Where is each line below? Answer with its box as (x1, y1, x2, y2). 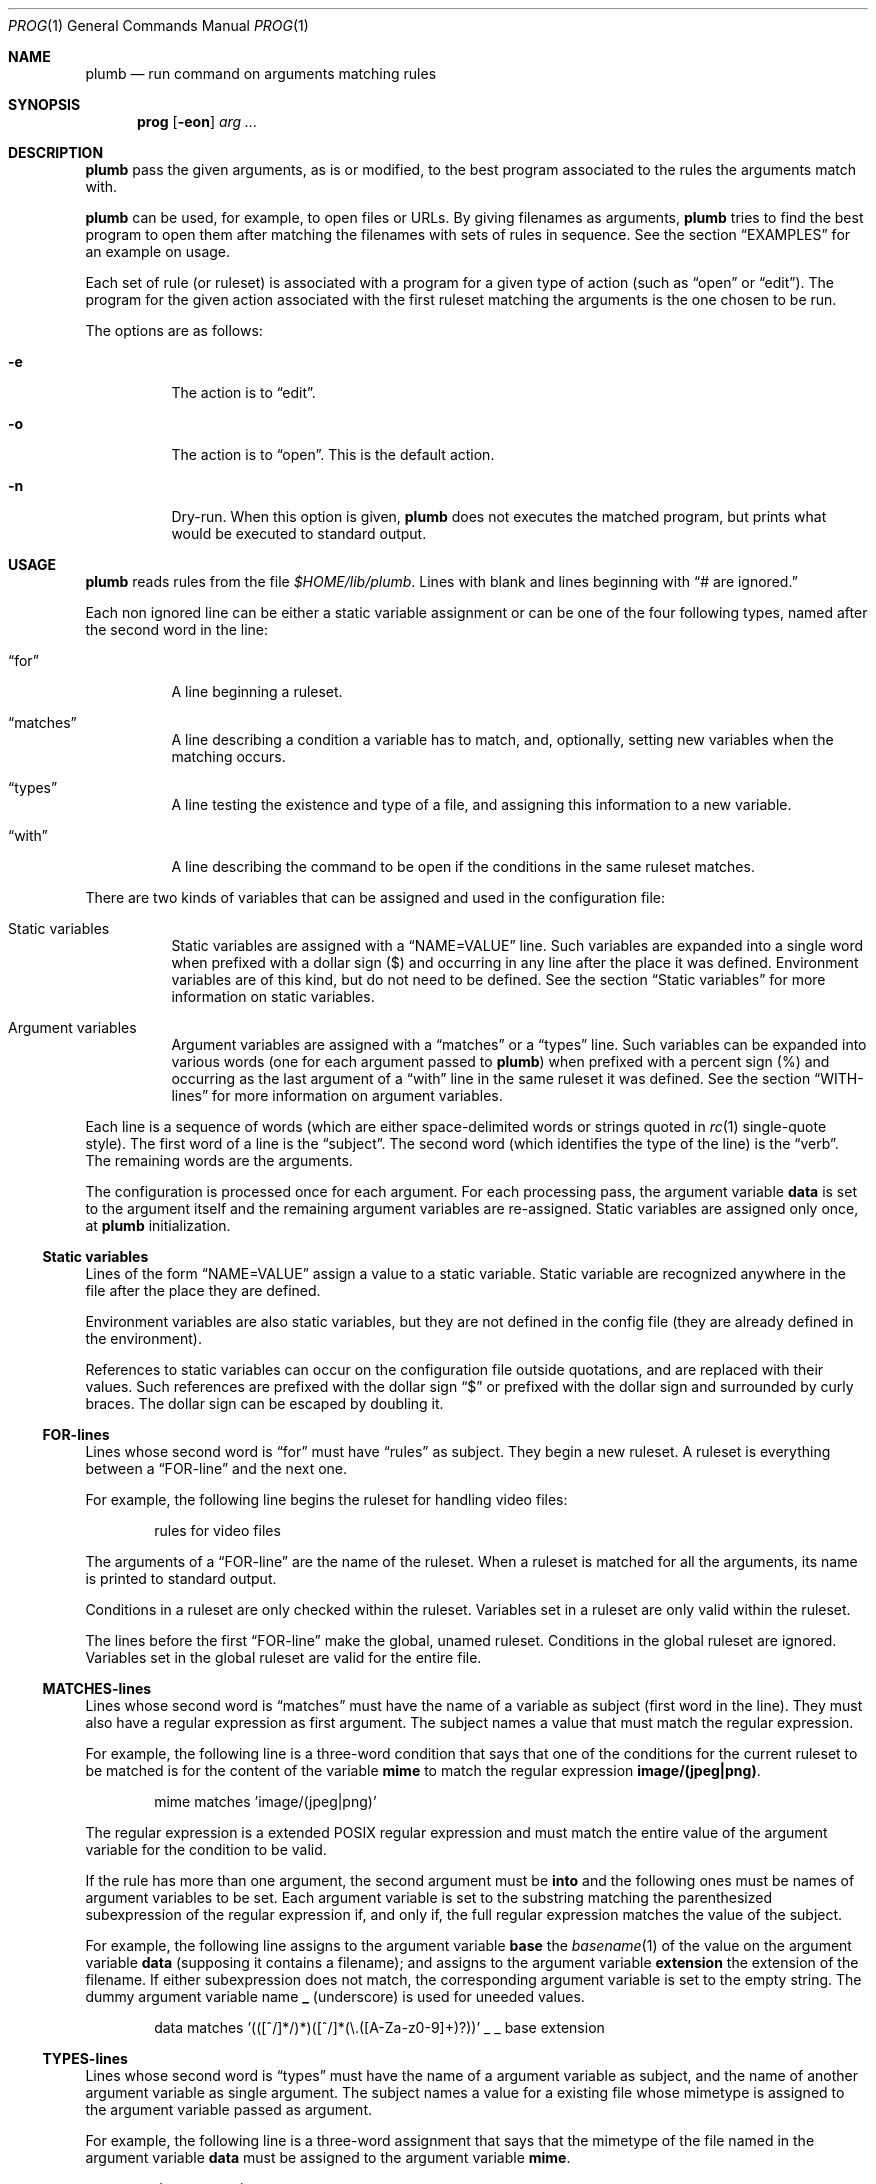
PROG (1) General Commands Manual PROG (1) (8, 17, 309, 34)
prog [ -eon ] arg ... (137, 113, 258, 130)
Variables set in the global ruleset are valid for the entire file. (85, 1649, 482, 1666)
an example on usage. (85, 243, 231, 260)
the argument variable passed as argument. (85, 2101, 372, 2118)
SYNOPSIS (8, 96, 81, 113)
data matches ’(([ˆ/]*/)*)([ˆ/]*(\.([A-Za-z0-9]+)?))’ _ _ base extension (154, 2019, 605, 2036)
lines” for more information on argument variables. (171, 1087, 503, 1104)
